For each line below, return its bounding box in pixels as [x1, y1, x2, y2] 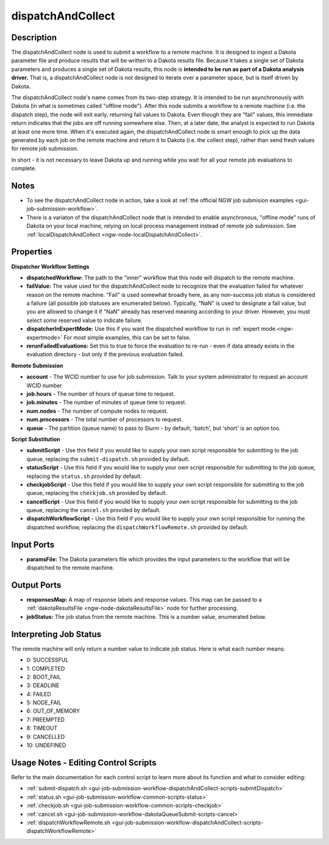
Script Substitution [11, 435, 60, 443]
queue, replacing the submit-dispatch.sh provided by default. [26, 455, 190, 463]
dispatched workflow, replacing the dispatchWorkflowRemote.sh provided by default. [26, 523, 249, 530]
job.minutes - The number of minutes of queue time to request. [26, 399, 187, 406]
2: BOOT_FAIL [26, 673, 62, 680]
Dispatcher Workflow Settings [11, 263, 90, 270]
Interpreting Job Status [11, 629, 102, 640]
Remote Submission [11, 362, 63, 369]
